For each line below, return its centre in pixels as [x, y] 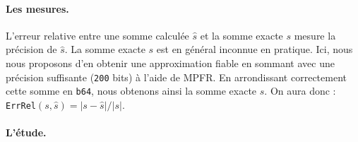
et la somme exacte [241, 35]
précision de [31, 49]
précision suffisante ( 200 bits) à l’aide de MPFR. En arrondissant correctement [176, 77]
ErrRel [21, 106]
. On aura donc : [300, 91]
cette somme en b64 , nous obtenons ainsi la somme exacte [131, 91]
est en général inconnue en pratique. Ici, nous [255, 49]
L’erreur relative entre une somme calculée [97, 35]
